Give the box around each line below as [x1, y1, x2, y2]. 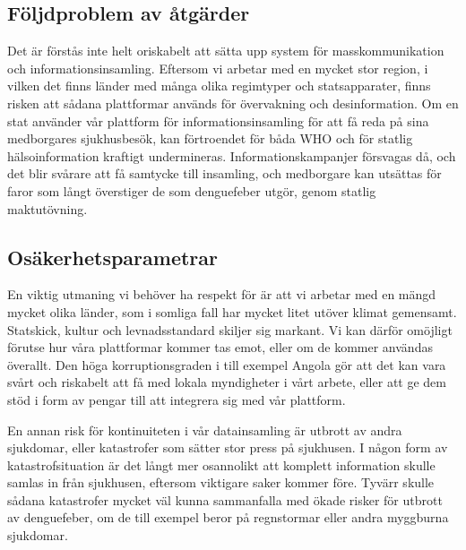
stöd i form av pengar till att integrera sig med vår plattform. [7, 390, 346, 408]
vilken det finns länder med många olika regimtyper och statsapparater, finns [7, 76, 431, 95]
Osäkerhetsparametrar [7, 243, 218, 271]
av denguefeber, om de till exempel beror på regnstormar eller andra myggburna [7, 508, 449, 527]
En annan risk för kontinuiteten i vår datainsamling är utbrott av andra [7, 420, 402, 439]
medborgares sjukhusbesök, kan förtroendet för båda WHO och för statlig [7, 129, 413, 148]
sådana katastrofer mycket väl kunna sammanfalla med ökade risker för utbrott [7, 490, 443, 509]
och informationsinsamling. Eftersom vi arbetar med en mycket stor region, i [7, 58, 428, 77]
